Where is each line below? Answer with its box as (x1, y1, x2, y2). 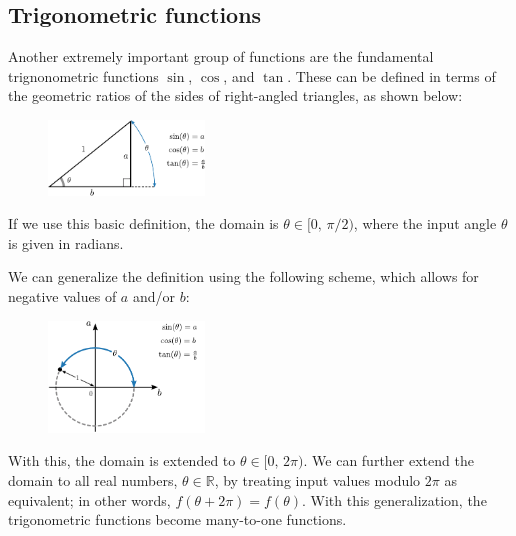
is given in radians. (8, 232, 124, 253)
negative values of (8, 286, 117, 307)
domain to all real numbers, (8, 470, 178, 491)
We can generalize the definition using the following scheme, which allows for (8, 266, 479, 287)
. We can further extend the (303, 450, 474, 471)
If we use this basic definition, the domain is (8, 213, 279, 234)
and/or (132, 286, 175, 307)
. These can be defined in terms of (287, 65, 496, 86)
